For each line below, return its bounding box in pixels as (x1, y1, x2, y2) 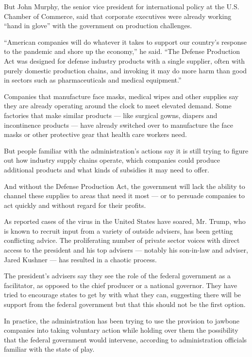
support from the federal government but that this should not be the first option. (4, 299, 246, 309)
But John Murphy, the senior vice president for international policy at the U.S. (4, 1, 239, 11)
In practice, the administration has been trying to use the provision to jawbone (4, 315, 240, 325)
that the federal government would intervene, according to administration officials (4, 334, 247, 344)
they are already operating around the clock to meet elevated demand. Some (4, 101, 232, 111)
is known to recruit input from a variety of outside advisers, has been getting (4, 225, 233, 236)
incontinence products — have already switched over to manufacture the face (4, 119, 234, 130)
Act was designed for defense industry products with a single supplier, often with (4, 55, 245, 66)
